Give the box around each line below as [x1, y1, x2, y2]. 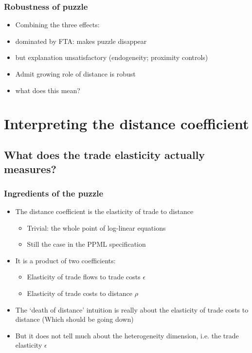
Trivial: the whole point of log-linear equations [27, 222, 166, 233]
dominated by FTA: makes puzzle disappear [15, 36, 147, 46]
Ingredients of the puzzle [4, 187, 104, 199]
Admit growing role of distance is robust [15, 69, 136, 78]
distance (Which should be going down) [15, 314, 134, 324]
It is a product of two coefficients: [15, 255, 116, 265]
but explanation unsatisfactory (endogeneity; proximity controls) [15, 52, 208, 62]
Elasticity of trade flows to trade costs [27, 272, 141, 282]
